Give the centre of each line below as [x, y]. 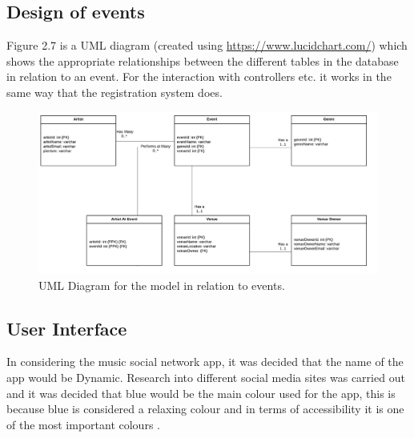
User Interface [67, 328]
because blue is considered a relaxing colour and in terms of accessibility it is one [205, 409]
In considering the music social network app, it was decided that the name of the [205, 362]
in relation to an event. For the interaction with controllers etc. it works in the [199, 76]
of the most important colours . [83, 424]
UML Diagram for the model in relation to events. [162, 285]
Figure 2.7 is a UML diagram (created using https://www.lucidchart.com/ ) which [207, 45]
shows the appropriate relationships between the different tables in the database [203, 60]
